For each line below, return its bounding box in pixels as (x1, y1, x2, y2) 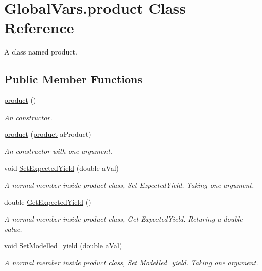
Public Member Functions (4, 71, 142, 87)
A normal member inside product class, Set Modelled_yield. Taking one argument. (4, 257, 258, 268)
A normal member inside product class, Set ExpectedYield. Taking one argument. (4, 180, 254, 190)
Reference (4, 17, 74, 38)
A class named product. (4, 46, 77, 57)
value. (4, 223, 22, 234)
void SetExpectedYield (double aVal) (4, 162, 119, 173)
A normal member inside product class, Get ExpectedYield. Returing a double (4, 213, 243, 224)
